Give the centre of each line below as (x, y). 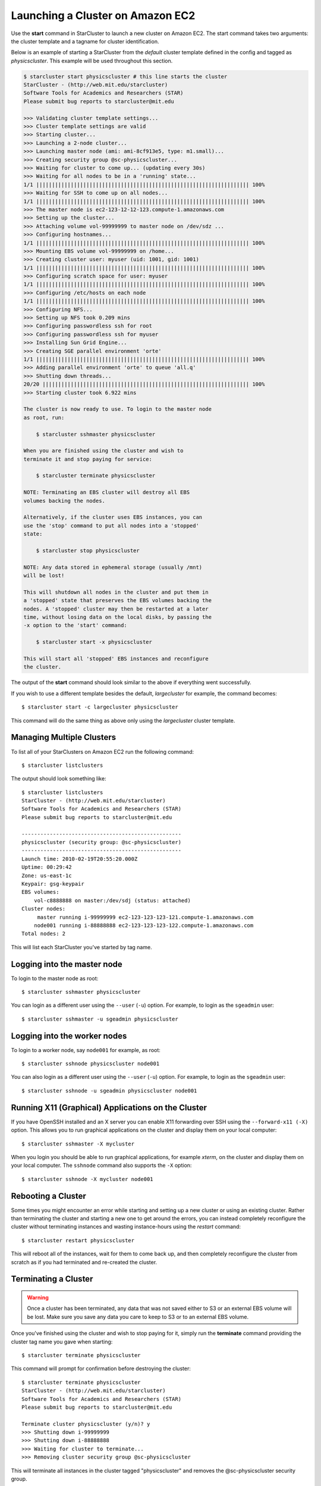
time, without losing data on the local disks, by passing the (118, 617)
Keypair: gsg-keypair (53, 884)
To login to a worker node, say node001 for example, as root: (86, 1050)
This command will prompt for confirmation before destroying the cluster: (101, 1369)
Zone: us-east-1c (47, 876)
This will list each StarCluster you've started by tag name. (81, 947)
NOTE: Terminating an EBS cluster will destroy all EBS (107, 492)
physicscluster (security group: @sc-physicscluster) (101, 842)
